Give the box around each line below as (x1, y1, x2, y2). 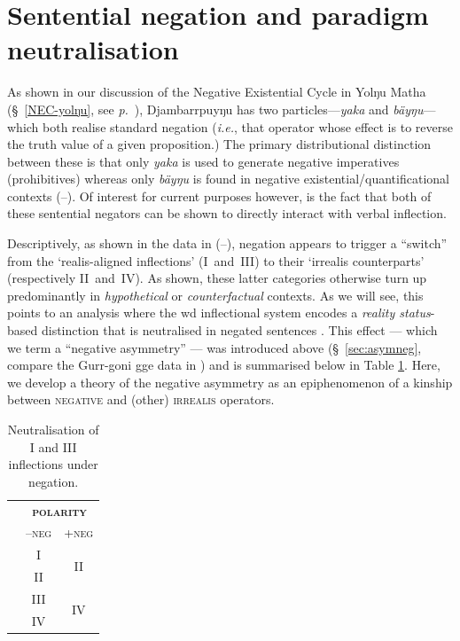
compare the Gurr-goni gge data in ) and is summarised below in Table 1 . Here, (7, 356, 441, 374)
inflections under (8, 455, 98, 473)
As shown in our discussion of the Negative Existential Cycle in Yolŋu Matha (7, 82, 426, 101)
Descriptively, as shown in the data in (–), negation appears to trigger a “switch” (7, 234, 448, 253)
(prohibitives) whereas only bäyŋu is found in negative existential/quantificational (7, 169, 449, 188)
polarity (32, 501, 88, 520)
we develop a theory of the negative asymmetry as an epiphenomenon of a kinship (7, 372, 453, 391)
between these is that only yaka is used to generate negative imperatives (7, 152, 400, 170)
